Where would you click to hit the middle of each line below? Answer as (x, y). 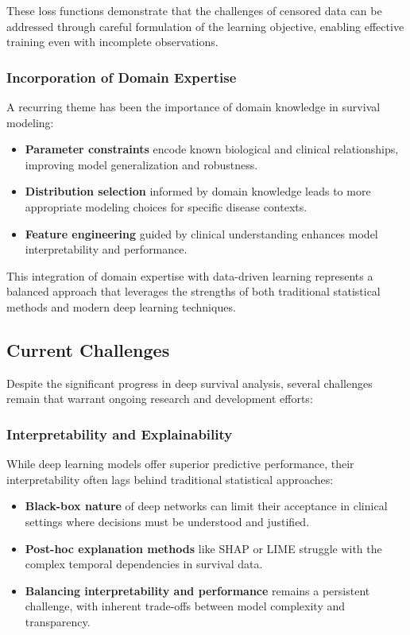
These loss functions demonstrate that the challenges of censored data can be (194, 10)
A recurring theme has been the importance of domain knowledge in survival (193, 106)
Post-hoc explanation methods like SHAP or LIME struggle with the (203, 548)
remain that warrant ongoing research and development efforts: (160, 399)
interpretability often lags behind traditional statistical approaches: (170, 479)
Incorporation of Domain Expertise (122, 77)
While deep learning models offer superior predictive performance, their (180, 464)
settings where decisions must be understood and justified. (167, 521)
